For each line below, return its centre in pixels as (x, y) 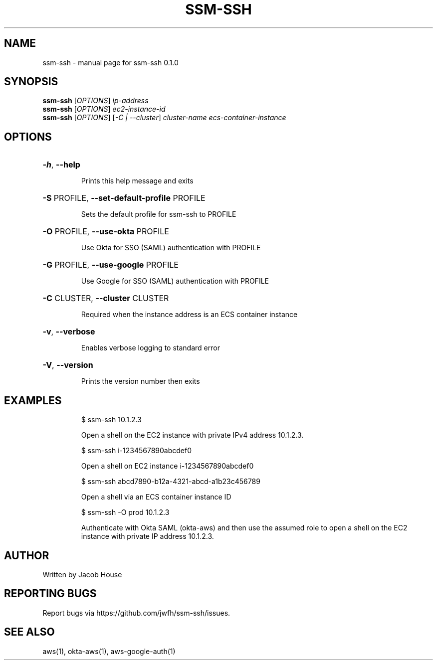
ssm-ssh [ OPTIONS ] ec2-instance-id (104, 109)
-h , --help (61, 165)
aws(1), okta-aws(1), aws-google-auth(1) (109, 651)
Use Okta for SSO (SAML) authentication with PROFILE (171, 248)
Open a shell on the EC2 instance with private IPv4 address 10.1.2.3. (192, 435)
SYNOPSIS (31, 82)
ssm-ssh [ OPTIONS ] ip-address (96, 101)
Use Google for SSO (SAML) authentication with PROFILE (175, 281)
